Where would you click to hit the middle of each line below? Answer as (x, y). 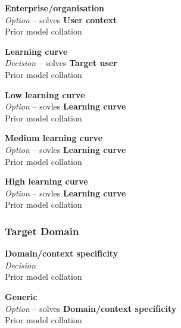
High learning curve (46, 181)
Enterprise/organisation (55, 8)
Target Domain (42, 231)
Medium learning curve (54, 138)
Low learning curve (45, 94)
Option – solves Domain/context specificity (91, 308)
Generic (21, 296)
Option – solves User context (61, 19)
